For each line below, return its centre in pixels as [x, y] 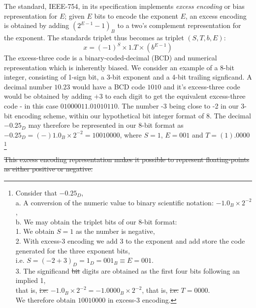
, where [131, 134]
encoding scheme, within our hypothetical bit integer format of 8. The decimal [133, 115]
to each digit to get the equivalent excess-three [175, 96]
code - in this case [31, 106]
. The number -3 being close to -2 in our [178, 106]
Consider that [36, 192]
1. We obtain [35, 231]
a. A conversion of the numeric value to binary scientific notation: [114, 202]
